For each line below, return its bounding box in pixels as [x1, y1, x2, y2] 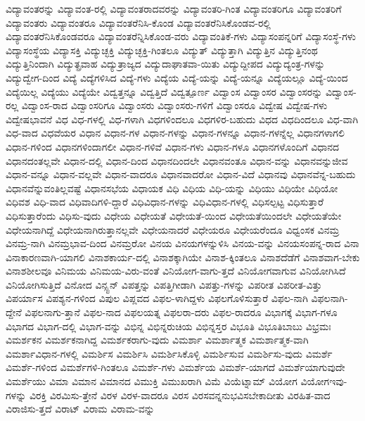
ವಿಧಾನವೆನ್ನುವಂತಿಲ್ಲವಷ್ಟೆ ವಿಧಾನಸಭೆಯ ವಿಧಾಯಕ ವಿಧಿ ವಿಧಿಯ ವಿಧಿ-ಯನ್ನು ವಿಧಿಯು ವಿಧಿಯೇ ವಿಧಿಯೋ [6, 180, 338, 195]
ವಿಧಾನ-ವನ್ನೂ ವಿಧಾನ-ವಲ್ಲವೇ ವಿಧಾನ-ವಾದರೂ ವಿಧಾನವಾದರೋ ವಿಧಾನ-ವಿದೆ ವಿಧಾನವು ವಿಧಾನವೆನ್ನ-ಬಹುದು [6, 167, 356, 182]
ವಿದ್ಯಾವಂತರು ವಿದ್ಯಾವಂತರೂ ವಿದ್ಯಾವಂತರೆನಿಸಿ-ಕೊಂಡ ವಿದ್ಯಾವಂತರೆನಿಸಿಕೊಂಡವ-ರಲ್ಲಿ [6, 15, 271, 30]
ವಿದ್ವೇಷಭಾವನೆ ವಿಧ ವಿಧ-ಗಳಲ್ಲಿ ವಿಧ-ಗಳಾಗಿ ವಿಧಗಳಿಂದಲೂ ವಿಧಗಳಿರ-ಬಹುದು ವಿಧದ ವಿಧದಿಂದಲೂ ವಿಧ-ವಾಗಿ [6, 111, 359, 126]
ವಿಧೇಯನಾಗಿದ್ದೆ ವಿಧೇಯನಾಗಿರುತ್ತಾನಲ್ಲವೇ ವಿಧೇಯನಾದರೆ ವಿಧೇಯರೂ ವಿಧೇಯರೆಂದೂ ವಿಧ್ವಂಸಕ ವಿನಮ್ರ [6, 222, 340, 237]
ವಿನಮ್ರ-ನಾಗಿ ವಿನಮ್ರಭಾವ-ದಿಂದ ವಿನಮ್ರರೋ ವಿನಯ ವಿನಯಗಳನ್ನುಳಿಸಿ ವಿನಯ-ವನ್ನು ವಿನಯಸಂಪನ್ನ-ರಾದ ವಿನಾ [6, 236, 359, 251]
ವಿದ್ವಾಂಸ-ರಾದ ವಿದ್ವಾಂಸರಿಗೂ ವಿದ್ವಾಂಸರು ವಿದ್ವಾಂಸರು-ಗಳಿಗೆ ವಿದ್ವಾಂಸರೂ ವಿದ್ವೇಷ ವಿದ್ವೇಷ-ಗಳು [21, 98, 328, 113]
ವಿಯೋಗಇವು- [300, 374, 347, 389]
